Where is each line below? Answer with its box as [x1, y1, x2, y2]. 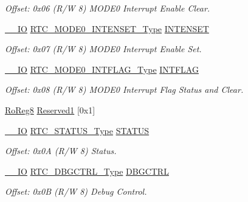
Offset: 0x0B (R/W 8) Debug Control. [5, 185, 147, 198]
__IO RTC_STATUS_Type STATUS [5, 124, 150, 136]
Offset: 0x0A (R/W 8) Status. [5, 144, 117, 157]
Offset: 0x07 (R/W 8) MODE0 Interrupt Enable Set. [5, 42, 202, 55]
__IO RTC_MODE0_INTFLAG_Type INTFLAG [5, 62, 199, 75]
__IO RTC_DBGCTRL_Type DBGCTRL [5, 164, 169, 177]
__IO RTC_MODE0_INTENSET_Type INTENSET [5, 22, 209, 35]
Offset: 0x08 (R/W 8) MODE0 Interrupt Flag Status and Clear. [5, 83, 244, 96]
